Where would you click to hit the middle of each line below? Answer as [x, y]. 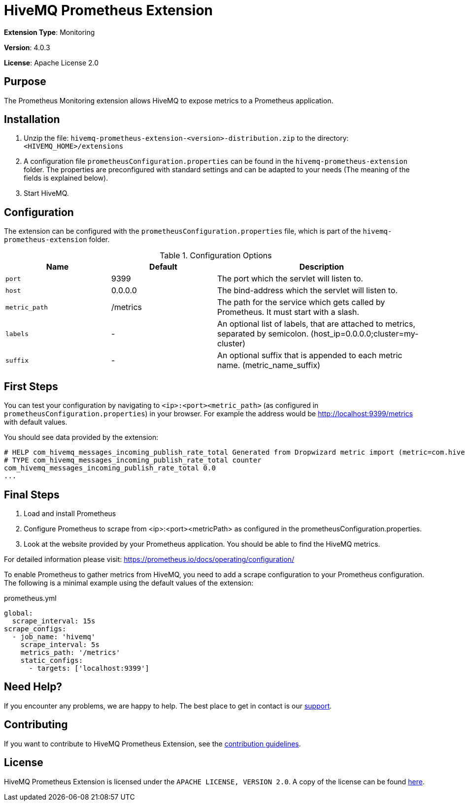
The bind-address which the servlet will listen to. [308, 291]
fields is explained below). [66, 178]
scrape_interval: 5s [60, 644]
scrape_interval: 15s [54, 621]
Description [322, 267]
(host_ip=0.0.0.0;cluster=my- [365, 334]
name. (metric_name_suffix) [269, 365]
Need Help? [33, 687]
